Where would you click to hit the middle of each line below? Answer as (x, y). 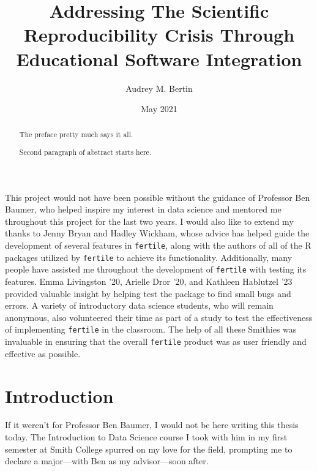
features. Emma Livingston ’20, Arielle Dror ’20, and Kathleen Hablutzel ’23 (149, 281)
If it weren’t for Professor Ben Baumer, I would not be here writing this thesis (152, 425)
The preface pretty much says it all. (76, 134)
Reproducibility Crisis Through (159, 35)
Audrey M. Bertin (159, 88)
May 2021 (159, 109)
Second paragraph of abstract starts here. (85, 152)
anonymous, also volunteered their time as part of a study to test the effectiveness (159, 317)
